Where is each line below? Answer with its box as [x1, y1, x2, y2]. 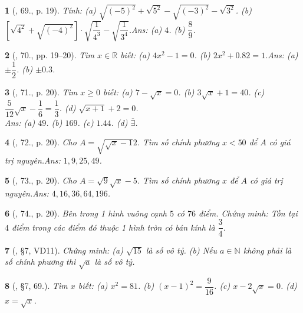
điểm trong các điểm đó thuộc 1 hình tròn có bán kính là [12, 221, 215, 233]
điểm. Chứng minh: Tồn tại [198, 207, 298, 219]
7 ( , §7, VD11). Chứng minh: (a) [5, 244, 123, 256]
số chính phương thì [5, 255, 76, 268]
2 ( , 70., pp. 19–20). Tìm [5, 49, 95, 61]
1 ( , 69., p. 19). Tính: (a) [5, 4, 96, 16]
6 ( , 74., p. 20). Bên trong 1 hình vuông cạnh [5, 207, 167, 219]
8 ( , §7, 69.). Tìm [5, 279, 68, 292]
